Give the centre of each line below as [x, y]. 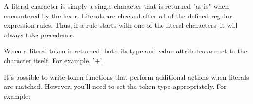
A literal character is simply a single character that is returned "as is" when [117, 6]
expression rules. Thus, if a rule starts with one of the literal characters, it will [121, 25]
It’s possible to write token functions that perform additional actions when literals [126, 77]
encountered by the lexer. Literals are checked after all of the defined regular [118, 15]
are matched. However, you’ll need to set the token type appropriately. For [115, 86]
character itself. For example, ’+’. [54, 60]
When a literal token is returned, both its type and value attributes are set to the [126, 51]
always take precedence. [39, 34]
